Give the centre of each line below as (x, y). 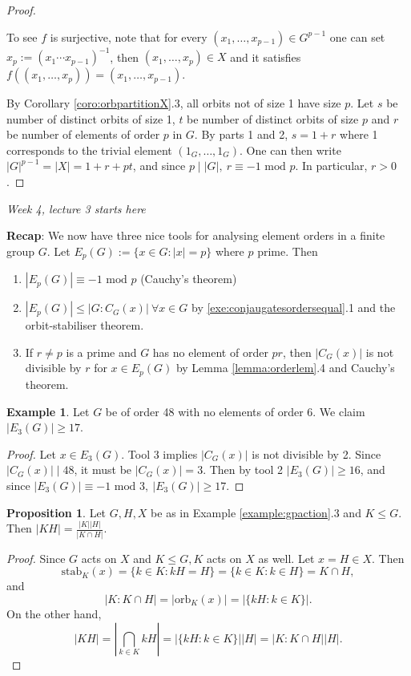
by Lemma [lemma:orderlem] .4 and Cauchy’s (285, 368)
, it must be (103, 470)
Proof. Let (31, 453)
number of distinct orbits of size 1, (91, 118)
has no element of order (210, 352)
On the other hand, (54, 613)
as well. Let (286, 558)
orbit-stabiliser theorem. (85, 325)
